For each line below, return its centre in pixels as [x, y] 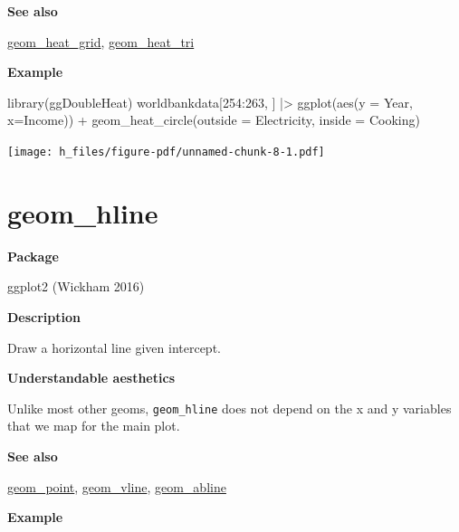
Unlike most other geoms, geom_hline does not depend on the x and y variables [229, 408]
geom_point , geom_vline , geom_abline [117, 486]
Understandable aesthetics [91, 378]
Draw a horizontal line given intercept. [114, 347]
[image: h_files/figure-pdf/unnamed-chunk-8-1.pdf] [166, 152]
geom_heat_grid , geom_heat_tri [101, 41]
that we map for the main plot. [94, 426]
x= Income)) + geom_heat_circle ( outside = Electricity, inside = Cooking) [214, 120]
